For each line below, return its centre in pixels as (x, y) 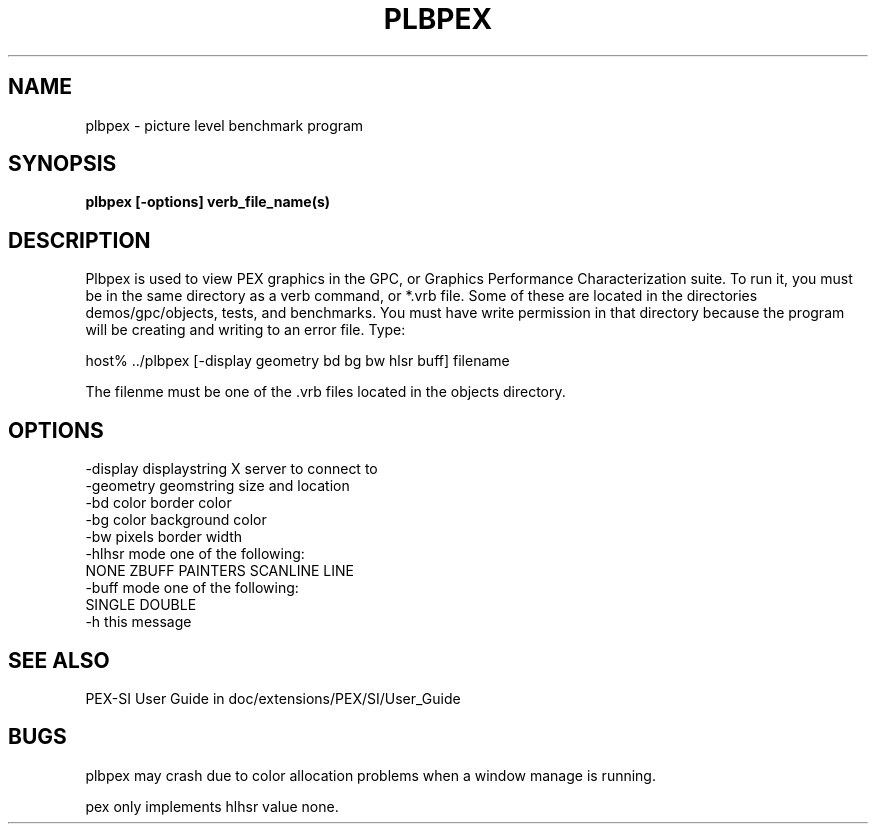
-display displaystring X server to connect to (231, 469)
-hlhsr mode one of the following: (195, 554)
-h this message (138, 622)
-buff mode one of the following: (192, 588)
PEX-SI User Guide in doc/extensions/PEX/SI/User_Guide (273, 698)
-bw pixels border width (164, 537)
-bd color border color (158, 503)
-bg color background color (176, 520)
